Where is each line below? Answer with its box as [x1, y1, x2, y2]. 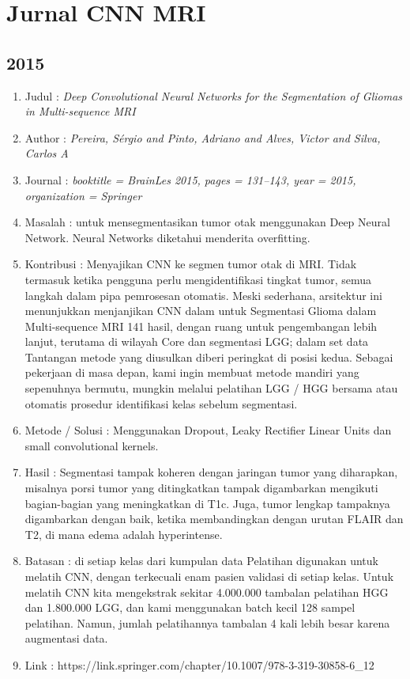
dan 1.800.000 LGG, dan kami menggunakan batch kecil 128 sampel [24, 599, 355, 616]
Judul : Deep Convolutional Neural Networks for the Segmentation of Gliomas [24, 87, 403, 104]
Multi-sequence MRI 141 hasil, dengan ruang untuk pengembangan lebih [24, 317, 378, 334]
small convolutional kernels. [24, 437, 159, 453]
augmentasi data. [24, 630, 108, 647]
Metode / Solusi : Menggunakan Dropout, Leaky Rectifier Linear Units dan [24, 422, 392, 438]
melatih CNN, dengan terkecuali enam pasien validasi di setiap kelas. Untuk [24, 568, 394, 585]
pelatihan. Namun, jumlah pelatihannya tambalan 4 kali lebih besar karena [24, 614, 390, 631]
